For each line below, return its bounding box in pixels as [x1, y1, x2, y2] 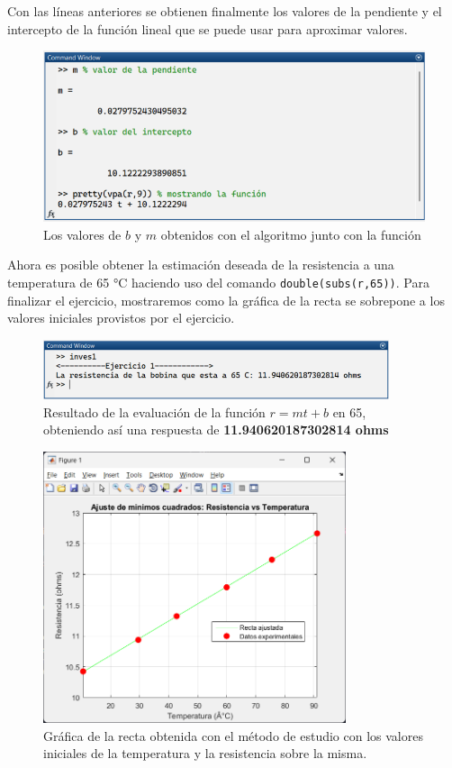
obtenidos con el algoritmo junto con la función [160, 224, 421, 243]
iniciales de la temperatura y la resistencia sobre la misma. [43, 744, 367, 763]
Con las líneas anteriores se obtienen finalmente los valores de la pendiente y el [7, 2, 442, 20]
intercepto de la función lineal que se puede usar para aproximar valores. [7, 19, 408, 38]
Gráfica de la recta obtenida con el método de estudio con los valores [43, 726, 423, 745]
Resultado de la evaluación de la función [43, 402, 266, 421]
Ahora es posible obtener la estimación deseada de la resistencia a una [7, 255, 394, 274]
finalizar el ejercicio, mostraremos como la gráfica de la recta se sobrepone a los [7, 290, 445, 309]
